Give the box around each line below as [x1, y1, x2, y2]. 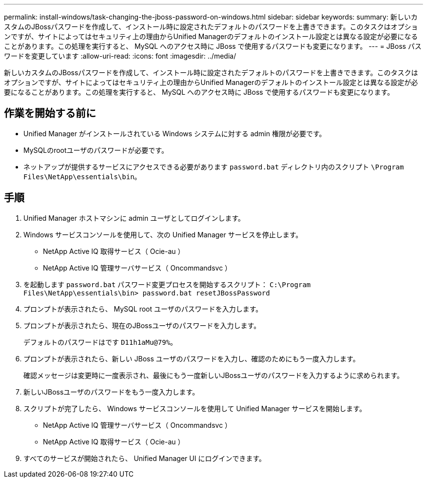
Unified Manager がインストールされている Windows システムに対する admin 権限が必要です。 [23, 129, 326, 138]
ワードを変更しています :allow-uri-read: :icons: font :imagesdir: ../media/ [4, 52, 236, 60]
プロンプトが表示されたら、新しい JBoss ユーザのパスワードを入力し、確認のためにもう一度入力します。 [23, 354, 360, 363]
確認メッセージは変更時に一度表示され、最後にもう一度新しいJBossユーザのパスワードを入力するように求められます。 [23, 371, 404, 379]
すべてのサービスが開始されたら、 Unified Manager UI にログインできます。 [23, 454, 266, 462]
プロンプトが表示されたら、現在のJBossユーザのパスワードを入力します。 [23, 321, 261, 330]
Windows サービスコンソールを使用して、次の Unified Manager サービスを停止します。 [23, 230, 303, 239]
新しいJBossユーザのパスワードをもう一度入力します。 [23, 387, 199, 396]
